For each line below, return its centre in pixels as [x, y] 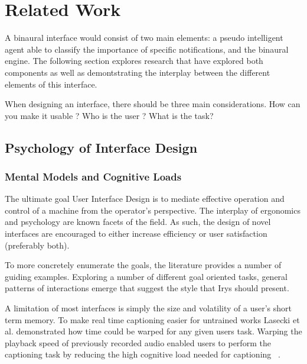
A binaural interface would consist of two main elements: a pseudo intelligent [144, 38]
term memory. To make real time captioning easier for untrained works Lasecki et [152, 319]
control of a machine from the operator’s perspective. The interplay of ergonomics [153, 210]
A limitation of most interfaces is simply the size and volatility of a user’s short [148, 308]
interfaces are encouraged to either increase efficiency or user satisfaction [136, 233]
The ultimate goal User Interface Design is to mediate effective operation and [145, 199]
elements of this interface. [51, 84]
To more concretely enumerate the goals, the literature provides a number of [143, 265]
